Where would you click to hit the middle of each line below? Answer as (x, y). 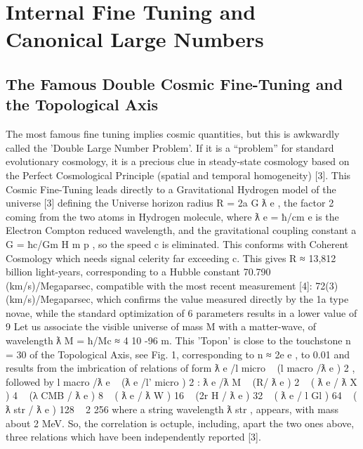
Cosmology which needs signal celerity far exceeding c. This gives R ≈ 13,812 (171, 258)
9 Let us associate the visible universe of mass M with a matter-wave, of (161, 326)
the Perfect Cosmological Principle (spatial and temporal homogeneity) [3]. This (178, 175)
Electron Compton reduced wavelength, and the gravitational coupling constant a (181, 230)
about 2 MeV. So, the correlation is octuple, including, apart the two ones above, (180, 423)
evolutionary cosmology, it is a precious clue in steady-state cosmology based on (178, 161)
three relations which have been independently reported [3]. (133, 437)
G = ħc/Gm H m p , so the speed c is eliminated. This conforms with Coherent (177, 243)
